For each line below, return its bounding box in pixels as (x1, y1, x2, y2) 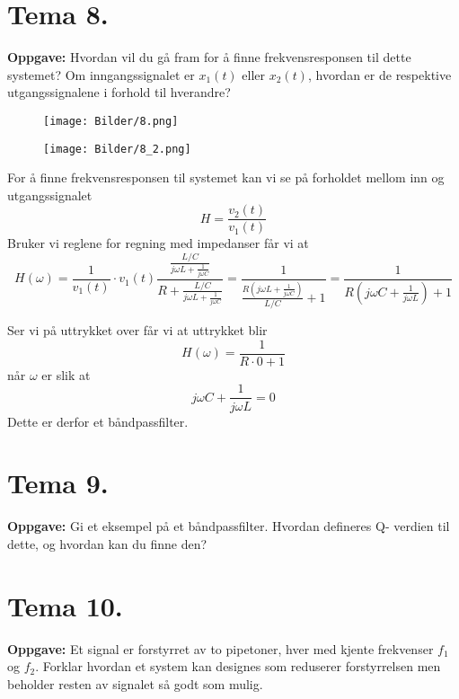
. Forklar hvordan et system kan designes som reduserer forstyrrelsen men (35, 657, 441, 676)
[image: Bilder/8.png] (43, 114, 179, 128)
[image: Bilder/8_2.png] (43, 142, 191, 155)
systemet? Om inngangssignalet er (7, 65, 195, 84)
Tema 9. (7, 465, 109, 501)
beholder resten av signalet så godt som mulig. (7, 674, 263, 693)
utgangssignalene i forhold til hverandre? (7, 83, 231, 102)
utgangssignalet (7, 185, 93, 204)
